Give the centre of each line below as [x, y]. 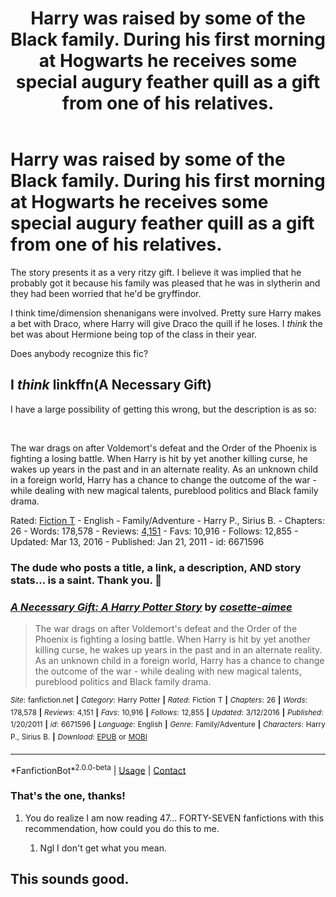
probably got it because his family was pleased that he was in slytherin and [165, 283]
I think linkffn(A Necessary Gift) [111, 385]
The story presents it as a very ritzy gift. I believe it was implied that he [156, 272]
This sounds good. [70, 878]
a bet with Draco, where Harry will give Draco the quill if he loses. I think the [166, 323]
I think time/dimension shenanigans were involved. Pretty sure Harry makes [166, 313]
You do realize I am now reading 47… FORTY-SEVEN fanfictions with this [174, 818]
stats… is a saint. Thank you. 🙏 [86, 580]
